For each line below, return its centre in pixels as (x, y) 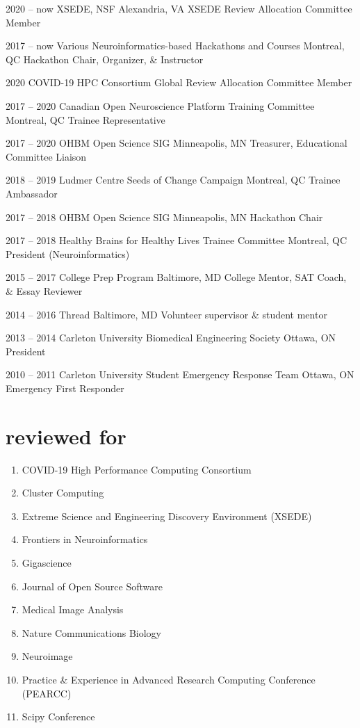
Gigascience (47, 562)
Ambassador (32, 193)
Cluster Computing (63, 493)
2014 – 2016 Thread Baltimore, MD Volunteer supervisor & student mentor (166, 314)
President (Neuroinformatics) (68, 253)
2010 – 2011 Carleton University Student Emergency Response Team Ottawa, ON (180, 374)
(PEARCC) (47, 693)
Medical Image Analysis (73, 609)
